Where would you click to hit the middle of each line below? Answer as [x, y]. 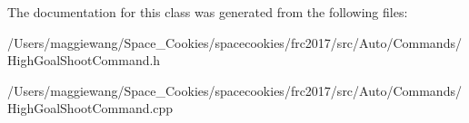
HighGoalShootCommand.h [84, 60]
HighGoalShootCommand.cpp [90, 108]
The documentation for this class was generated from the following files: [208, 12]
